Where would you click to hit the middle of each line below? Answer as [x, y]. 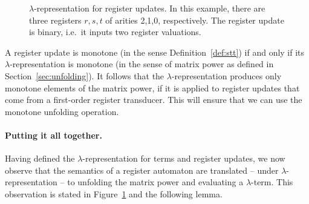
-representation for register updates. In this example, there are [150, 8]
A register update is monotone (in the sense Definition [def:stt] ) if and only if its [155, 52]
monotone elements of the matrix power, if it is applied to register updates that [152, 87]
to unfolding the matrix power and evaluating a [155, 182]
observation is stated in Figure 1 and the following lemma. [114, 193]
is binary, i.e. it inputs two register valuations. [115, 32]
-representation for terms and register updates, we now [184, 158]
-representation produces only [226, 75]
